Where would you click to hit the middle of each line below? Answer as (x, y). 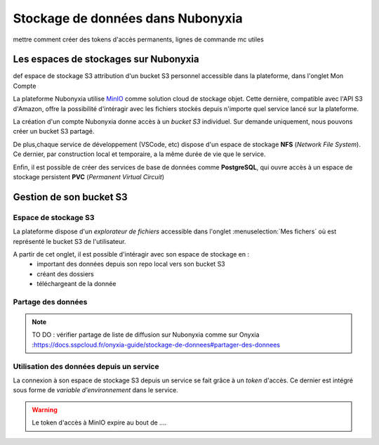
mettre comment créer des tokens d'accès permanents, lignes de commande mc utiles (139, 39)
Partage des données (50, 302)
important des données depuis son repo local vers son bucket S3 (131, 264)
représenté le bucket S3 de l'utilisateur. (69, 241)
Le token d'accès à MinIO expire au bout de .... (99, 423)
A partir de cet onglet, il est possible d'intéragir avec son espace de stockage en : (131, 254)
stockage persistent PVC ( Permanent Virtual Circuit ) (89, 176)
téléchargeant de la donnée (77, 284)
